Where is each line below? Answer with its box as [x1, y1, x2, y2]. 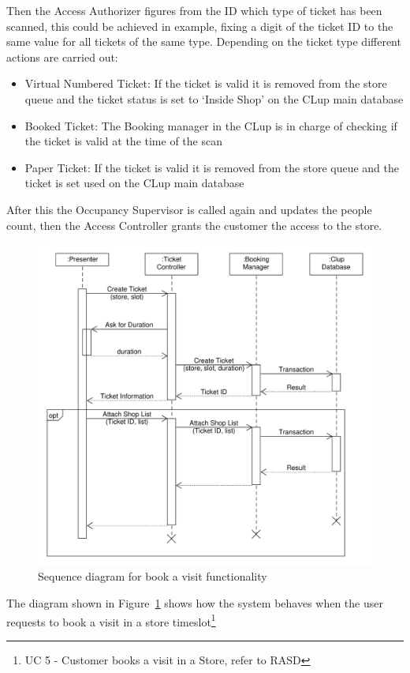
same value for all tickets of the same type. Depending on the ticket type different [6, 33, 401, 50]
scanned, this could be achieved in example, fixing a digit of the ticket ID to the [6, 17, 393, 34]
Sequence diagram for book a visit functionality [38, 568, 267, 585]
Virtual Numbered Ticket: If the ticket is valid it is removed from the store [24, 75, 387, 92]
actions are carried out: [6, 48, 118, 65]
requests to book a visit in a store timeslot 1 [6, 611, 216, 630]
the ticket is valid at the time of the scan [24, 133, 222, 149]
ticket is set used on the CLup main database [24, 175, 244, 191]
